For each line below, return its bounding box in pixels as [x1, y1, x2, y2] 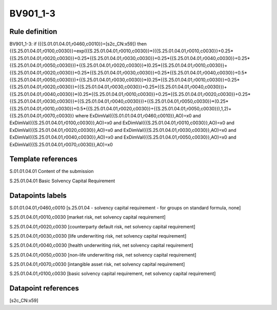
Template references [9, 154, 78, 164]
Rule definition [9, 27, 57, 36]
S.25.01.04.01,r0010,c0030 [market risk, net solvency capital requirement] [9, 214, 166, 220]
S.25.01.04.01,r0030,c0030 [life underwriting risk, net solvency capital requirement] [9, 232, 187, 239]
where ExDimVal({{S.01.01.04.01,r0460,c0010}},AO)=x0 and [75, 112, 201, 119]
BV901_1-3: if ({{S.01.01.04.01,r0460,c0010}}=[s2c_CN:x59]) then [9, 41, 147, 47]
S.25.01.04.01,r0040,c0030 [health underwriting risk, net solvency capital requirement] [9, 242, 193, 248]
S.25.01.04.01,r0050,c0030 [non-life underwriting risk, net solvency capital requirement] [9, 251, 197, 258]
